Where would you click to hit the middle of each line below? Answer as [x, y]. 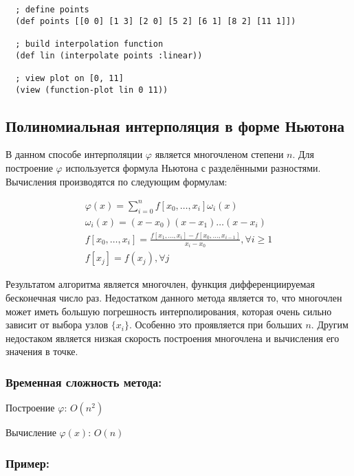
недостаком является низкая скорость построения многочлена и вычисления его [173, 338]
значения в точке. [42, 351]
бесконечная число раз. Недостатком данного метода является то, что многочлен [174, 298]
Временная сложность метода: [84, 382]
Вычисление [31, 432]
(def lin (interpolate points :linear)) [109, 55]
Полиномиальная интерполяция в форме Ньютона [175, 125]
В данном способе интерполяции [74, 154]
